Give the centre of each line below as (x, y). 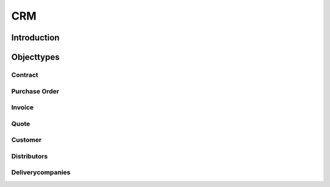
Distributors (30, 156)
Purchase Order (35, 91)
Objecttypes (35, 57)
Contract (25, 75)
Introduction (35, 38)
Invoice (22, 108)
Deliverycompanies (41, 172)
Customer (27, 140)
